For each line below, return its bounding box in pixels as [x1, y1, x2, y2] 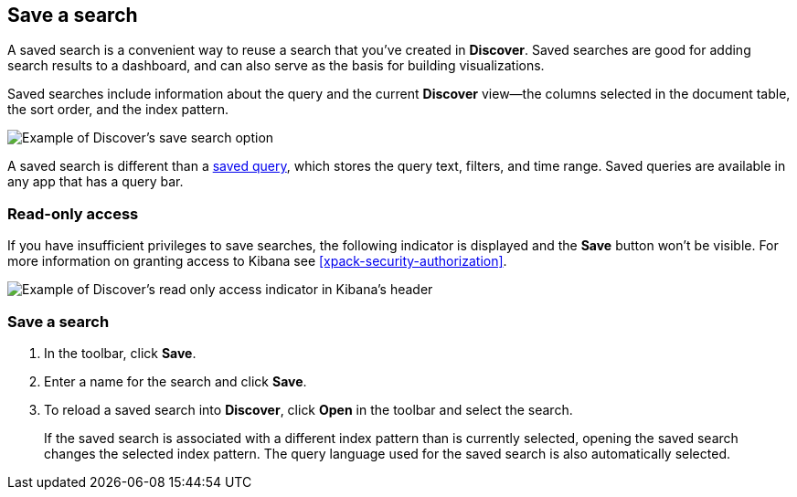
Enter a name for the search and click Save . [44, 373, 307, 389]
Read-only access [7, 204, 139, 223]
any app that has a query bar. [7, 174, 184, 190]
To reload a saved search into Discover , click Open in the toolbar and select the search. [44, 401, 573, 418]
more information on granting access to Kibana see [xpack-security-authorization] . [7, 253, 507, 270]
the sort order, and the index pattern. [7, 101, 229, 118]
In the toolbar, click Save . [44, 344, 197, 361]
